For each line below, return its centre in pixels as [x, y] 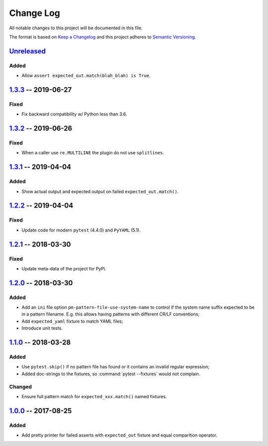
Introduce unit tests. [42, 328]
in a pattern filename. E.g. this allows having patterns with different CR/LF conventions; [110, 314]
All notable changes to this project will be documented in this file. [76, 28]
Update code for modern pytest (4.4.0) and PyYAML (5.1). [81, 230]
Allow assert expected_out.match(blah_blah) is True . [86, 76]
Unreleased [28, 51]
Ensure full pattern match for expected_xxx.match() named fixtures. [94, 396]
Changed [21, 387]
